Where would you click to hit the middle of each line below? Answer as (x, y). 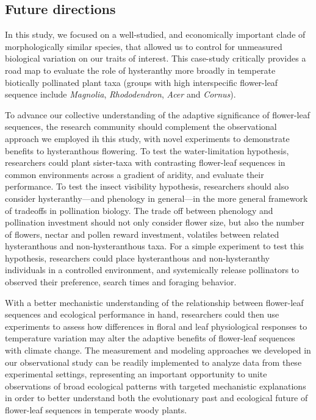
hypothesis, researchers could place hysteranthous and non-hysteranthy (137, 258)
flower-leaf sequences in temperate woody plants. (96, 410)
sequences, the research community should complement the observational (141, 126)
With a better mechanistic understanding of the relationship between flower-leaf (154, 302)
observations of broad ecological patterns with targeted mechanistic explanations (156, 386)
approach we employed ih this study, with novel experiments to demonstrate (147, 138)
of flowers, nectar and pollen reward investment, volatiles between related (142, 234)
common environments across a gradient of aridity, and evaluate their (135, 174)
